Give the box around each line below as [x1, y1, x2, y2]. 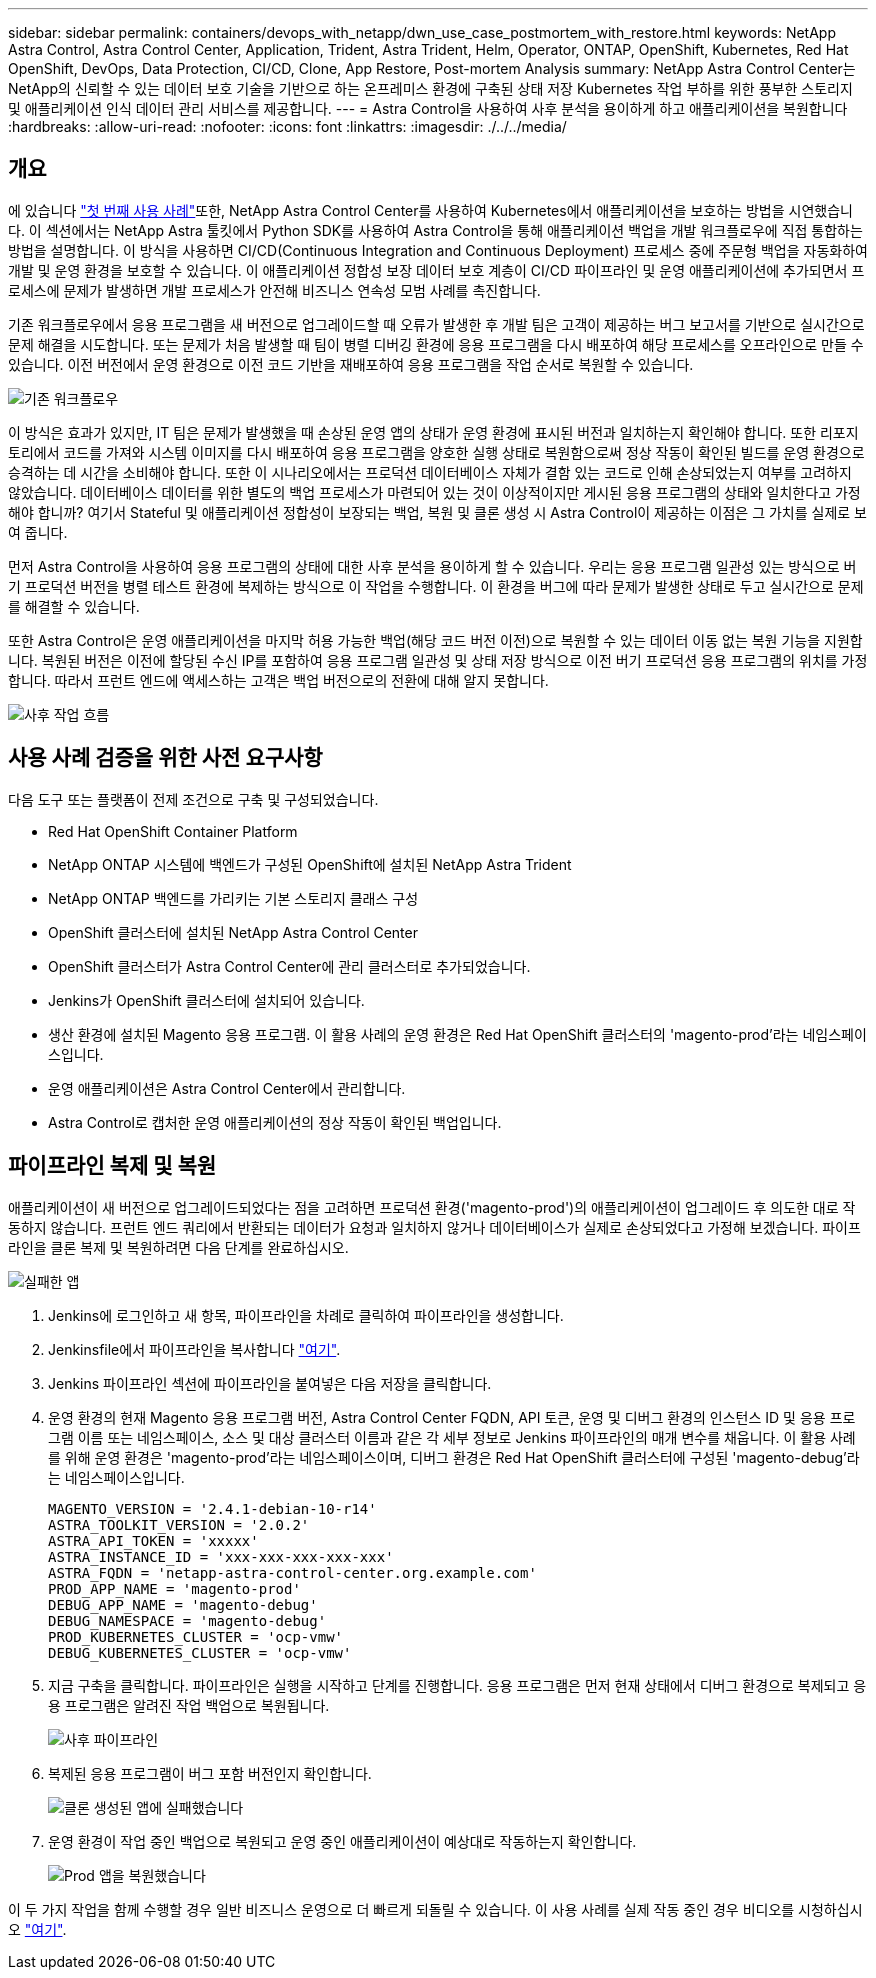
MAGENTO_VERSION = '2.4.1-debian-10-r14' [48, 1500, 377, 1517]
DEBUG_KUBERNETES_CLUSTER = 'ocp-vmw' [48, 1644, 352, 1661]
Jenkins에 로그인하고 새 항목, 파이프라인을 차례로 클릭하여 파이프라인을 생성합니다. [48, 1306, 564, 1324]
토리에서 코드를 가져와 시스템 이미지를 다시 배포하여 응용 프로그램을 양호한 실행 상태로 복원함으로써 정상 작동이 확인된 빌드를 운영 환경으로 [8, 443, 865, 461]
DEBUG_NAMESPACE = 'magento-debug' [48, 1612, 327, 1629]
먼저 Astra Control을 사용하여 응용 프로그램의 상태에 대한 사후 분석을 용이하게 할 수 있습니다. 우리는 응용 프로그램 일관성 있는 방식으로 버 [8, 557, 857, 575]
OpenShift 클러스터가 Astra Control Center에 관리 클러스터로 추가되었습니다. [48, 957, 531, 975]
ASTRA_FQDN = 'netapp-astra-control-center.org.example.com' [48, 1564, 537, 1581]
